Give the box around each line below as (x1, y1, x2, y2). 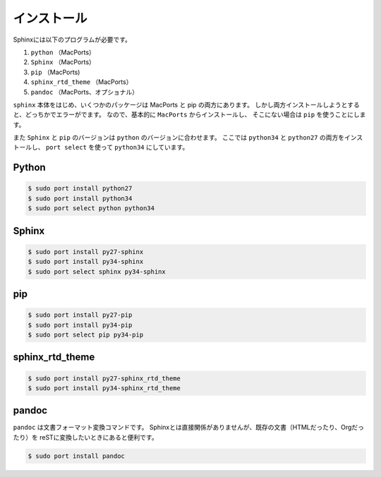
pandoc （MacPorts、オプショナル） (30, 87, 139, 96)
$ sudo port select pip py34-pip (28, 330, 144, 339)
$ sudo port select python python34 (28, 205, 155, 212)
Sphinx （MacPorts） (30, 58, 95, 66)
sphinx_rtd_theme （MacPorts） (30, 78, 133, 86)
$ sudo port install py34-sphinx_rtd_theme (28, 384, 181, 392)
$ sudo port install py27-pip (28, 311, 133, 319)
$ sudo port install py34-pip (28, 321, 133, 329)
